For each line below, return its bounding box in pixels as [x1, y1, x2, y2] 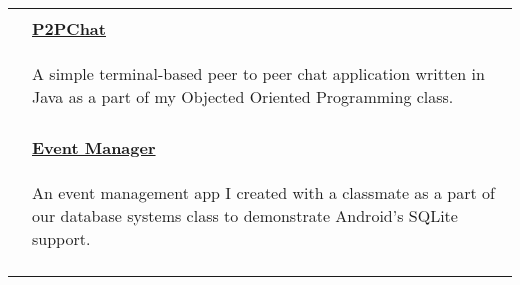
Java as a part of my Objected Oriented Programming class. [32, 85, 454, 108]
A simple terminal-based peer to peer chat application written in [32, 62, 485, 85]
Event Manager [32, 136, 156, 159]
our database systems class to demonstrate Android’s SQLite [32, 204, 458, 227]
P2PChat [32, 17, 106, 40]
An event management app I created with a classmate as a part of [32, 181, 495, 204]
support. [32, 227, 91, 250]
